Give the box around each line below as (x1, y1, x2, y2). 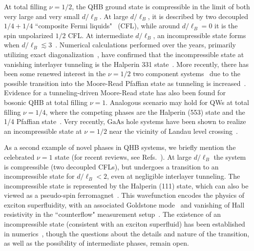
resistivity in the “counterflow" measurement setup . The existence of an (4, 209, 221, 219)
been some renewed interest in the (4, 68, 106, 79)
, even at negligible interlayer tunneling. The (107, 171, 240, 181)
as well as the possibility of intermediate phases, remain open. (4, 238, 189, 248)
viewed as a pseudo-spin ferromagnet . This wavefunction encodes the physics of (4, 190, 245, 200)
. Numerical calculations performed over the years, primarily (55, 40, 236, 50)
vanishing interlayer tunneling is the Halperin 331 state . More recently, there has (4, 59, 249, 69)
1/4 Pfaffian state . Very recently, (4, 116, 105, 126)
